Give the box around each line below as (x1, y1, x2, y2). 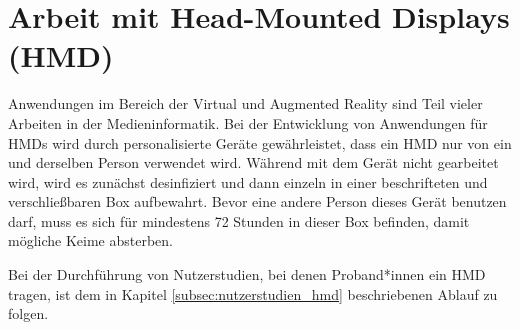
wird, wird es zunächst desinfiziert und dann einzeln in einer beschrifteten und (8, 171, 488, 192)
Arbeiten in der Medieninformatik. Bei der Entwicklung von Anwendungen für (8, 112, 488, 133)
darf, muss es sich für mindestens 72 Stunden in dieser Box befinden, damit (8, 210, 470, 231)
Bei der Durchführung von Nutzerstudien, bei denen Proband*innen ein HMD (8, 264, 486, 285)
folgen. (8, 303, 49, 324)
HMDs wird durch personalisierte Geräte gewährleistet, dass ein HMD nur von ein (8, 132, 512, 153)
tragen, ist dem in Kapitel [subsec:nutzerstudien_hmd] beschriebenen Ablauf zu (8, 283, 498, 304)
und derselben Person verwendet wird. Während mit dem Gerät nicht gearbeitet (8, 152, 499, 173)
